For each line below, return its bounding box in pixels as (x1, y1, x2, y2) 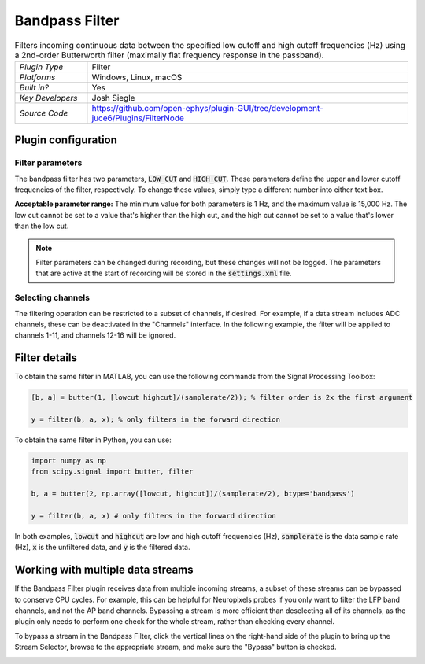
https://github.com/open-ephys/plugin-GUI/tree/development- (91, 102, 324, 113)
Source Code (19, 107, 68, 118)
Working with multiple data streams (14, 563, 194, 577)
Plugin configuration (14, 134, 118, 147)
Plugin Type (19, 61, 64, 72)
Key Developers (19, 92, 78, 103)
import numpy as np (31, 456, 106, 465)
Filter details (14, 351, 78, 365)
